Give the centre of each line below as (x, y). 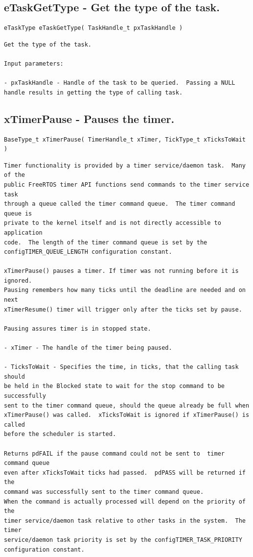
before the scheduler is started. (60, 434)
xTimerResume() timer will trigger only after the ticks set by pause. (123, 309)
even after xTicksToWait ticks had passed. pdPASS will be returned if (125, 472)
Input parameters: (34, 63)
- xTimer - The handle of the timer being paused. (88, 348)
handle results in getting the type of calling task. (93, 92)
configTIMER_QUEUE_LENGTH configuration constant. (88, 252)
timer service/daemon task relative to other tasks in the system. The (125, 521)
